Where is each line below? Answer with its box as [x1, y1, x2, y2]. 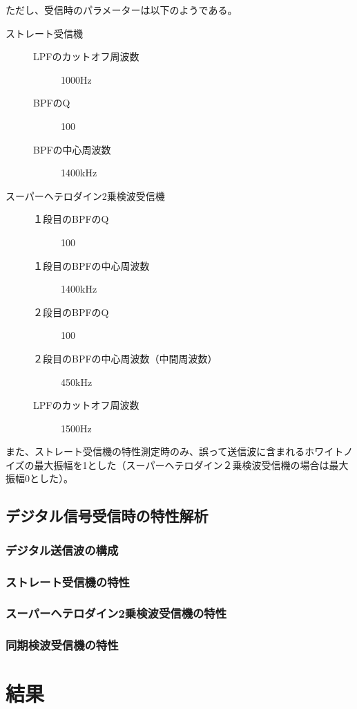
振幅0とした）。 [6, 471, 73, 486]
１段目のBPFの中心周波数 [33, 258, 150, 273]
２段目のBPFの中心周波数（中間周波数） [33, 351, 218, 365]
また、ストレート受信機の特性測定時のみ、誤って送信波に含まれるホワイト [6, 444, 344, 459]
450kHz [61, 374, 93, 389]
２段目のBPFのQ [33, 304, 109, 319]
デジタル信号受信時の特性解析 [6, 505, 209, 526]
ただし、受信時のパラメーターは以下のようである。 [6, 3, 238, 17]
